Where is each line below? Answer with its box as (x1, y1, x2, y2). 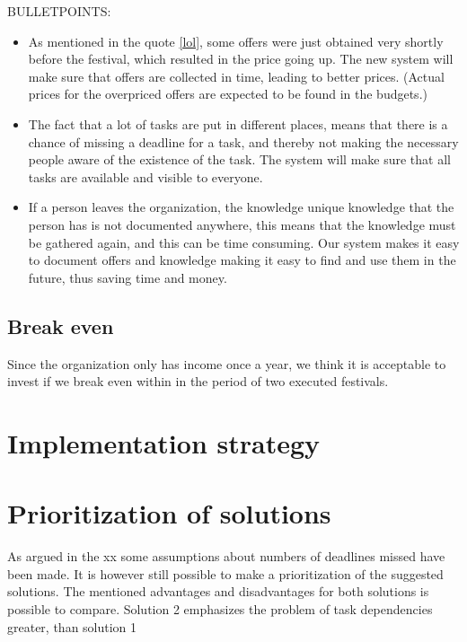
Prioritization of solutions (7, 495, 331, 532)
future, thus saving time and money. (28, 268, 227, 286)
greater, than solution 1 (7, 617, 137, 636)
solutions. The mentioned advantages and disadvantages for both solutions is (7, 582, 429, 601)
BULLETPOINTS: (7, 2, 111, 20)
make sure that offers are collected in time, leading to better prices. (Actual (28, 66, 445, 85)
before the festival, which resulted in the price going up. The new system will (28, 49, 454, 68)
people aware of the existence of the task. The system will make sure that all (28, 150, 451, 169)
